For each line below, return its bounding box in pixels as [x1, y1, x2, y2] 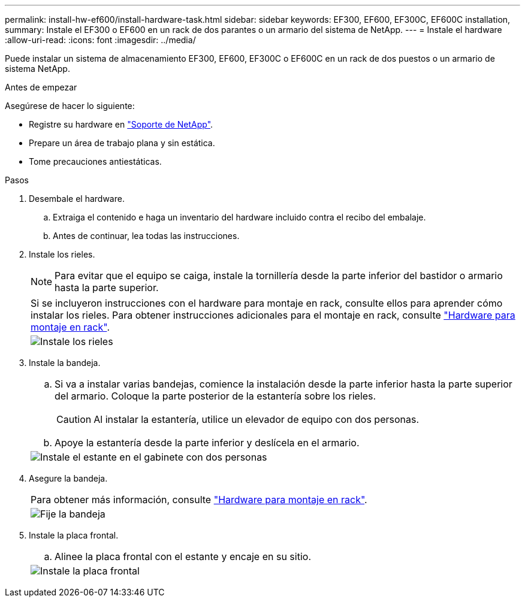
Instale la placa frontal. [29, 530, 119, 540]
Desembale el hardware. [29, 193, 125, 204]
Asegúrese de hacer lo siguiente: [5, 101, 135, 111]
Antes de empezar [5, 82, 77, 92]
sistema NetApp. [5, 63, 70, 74]
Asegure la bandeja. [29, 473, 108, 483]
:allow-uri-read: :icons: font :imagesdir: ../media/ [5, 35, 196, 45]
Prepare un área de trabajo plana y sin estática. [29, 138, 215, 148]
